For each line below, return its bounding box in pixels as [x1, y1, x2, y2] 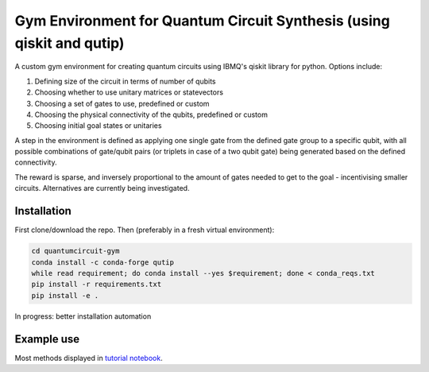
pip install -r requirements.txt [31, 280, 162, 289]
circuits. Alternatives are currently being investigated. [14, 184, 190, 193]
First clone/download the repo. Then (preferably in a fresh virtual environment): [14, 225, 275, 234]
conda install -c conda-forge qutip [31, 258, 175, 266]
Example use [14, 332, 80, 346]
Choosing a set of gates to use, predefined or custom [34, 99, 210, 108]
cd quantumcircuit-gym [31, 246, 120, 256]
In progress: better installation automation [14, 311, 152, 321]
